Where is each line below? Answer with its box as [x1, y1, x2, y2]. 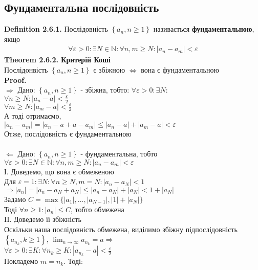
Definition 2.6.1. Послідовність [4, 24, 108, 34]
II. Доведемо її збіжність [4, 214, 81, 224]
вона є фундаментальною [141, 64, 219, 75]
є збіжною [93, 64, 125, 75]
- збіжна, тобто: [80, 84, 130, 95]
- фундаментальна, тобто [80, 148, 158, 159]
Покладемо [4, 256, 38, 266]
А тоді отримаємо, [4, 110, 61, 121]
